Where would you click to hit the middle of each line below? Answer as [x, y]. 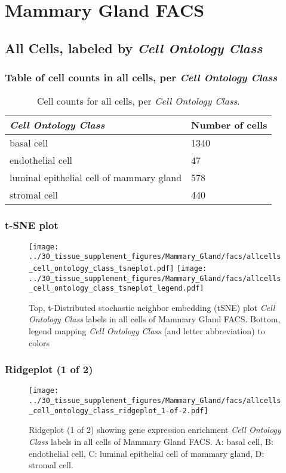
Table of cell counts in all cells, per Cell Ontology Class [141, 77]
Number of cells [229, 125]
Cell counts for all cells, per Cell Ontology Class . [138, 101]
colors [39, 342]
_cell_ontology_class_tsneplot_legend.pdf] [116, 289]
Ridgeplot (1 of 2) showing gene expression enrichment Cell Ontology [155, 430]
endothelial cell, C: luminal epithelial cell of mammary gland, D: [147, 453]
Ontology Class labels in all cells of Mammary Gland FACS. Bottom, [155, 319]
